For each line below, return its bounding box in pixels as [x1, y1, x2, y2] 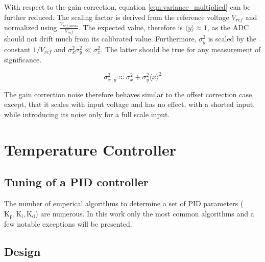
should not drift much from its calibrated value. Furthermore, [4, 33, 197, 44]
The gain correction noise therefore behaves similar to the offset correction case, [4, 89, 254, 99]
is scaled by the [208, 33, 256, 44]
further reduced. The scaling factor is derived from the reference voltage [4, 11, 229, 22]
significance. [4, 54, 42, 65]
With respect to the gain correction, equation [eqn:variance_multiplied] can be [4, 2, 251, 12]
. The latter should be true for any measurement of [101, 43, 261, 54]
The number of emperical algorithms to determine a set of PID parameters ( [4, 198, 244, 208]
